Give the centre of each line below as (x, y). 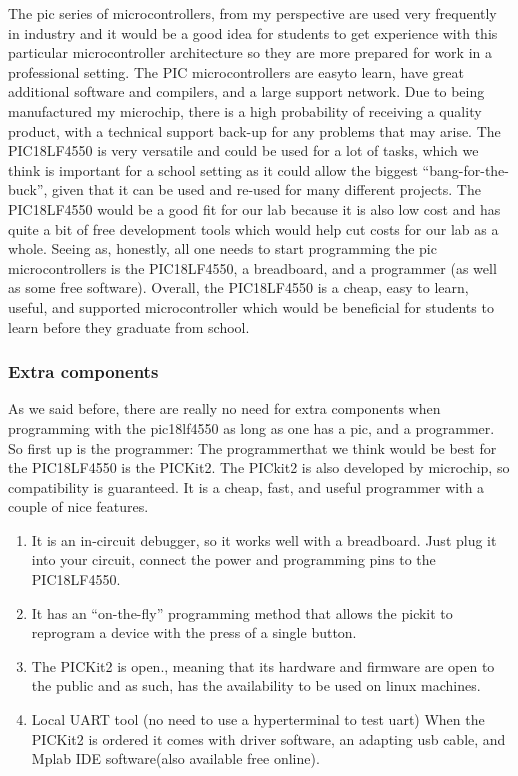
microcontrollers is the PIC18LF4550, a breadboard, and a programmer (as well (252, 267)
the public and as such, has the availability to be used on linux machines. (256, 685)
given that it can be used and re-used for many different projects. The (266, 189)
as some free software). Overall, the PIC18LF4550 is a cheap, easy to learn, (238, 287)
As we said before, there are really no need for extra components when (224, 408)
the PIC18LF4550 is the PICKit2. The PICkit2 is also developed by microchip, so (259, 467)
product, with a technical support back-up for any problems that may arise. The (254, 130)
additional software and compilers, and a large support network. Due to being (246, 91)
